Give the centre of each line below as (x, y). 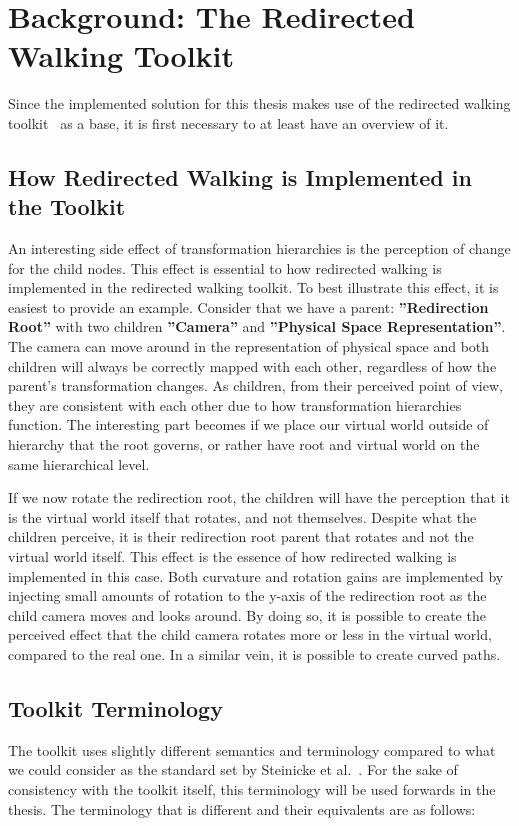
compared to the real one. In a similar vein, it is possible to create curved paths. (254, 653)
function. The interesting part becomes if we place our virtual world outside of (248, 424)
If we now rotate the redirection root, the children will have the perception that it (259, 497)
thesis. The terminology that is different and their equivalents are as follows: (242, 808)
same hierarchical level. (79, 463)
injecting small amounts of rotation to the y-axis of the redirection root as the (247, 595)
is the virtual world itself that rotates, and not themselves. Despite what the (242, 516)
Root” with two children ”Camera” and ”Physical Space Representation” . (257, 326)
